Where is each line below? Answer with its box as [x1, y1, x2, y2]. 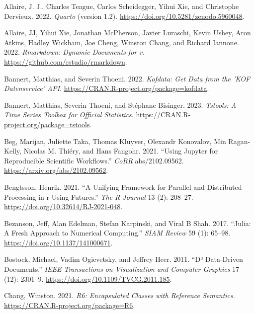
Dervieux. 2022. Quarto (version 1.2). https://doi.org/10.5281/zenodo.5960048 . [4, 10, 245, 21]
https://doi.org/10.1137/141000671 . [4, 237, 113, 247]
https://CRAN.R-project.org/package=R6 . [4, 300, 135, 310]
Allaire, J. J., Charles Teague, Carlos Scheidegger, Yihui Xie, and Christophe [4, 1, 239, 11]
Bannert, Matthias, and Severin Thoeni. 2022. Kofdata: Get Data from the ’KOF [4, 73, 251, 83]
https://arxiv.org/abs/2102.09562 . [4, 165, 108, 175]
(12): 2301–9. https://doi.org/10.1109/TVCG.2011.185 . [4, 273, 172, 284]
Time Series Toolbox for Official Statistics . [4, 109, 134, 120]
